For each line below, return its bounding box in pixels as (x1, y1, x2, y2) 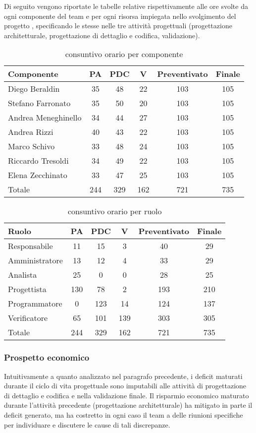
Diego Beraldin (8, 83, 60, 95)
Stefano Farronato (8, 97, 71, 109)
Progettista (8, 283, 47, 295)
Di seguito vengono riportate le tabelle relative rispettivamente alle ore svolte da (4, 1, 248, 11)
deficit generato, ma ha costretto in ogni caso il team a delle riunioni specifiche (4, 409, 243, 420)
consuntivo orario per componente (65, 48, 183, 60)
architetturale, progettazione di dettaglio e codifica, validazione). (4, 30, 200, 40)
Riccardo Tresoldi (8, 155, 69, 167)
